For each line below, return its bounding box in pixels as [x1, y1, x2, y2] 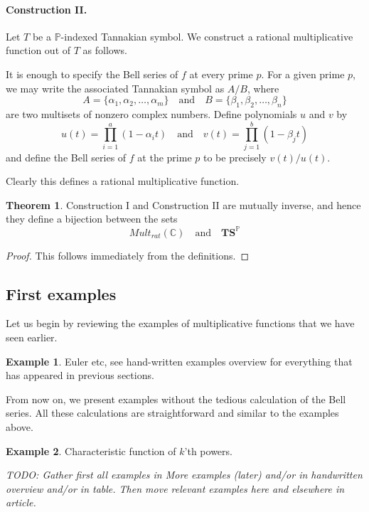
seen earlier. [6, 329, 58, 344]
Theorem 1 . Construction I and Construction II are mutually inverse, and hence [6, 197, 361, 212]
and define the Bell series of [6, 149, 127, 164]
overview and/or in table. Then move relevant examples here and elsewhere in [6, 481, 345, 496]
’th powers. [184, 443, 232, 458]
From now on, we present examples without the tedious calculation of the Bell [6, 391, 346, 406]
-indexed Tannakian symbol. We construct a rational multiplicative [60, 28, 353, 43]
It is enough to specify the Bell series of [6, 66, 178, 81]
